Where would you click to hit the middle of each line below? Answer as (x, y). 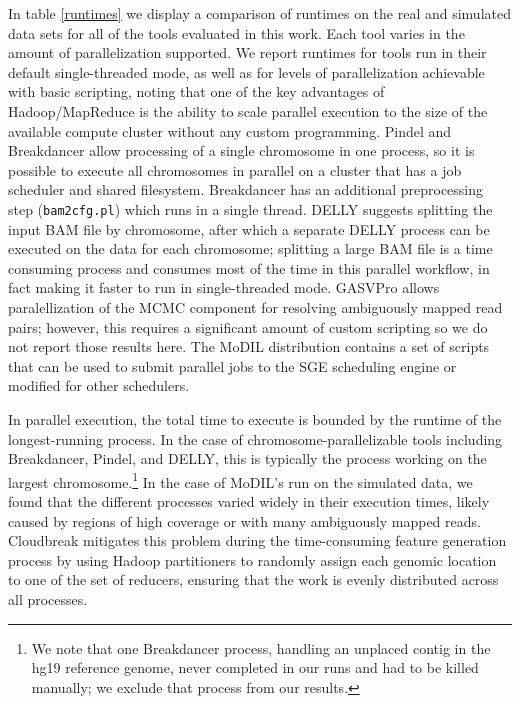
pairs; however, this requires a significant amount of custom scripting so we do (248, 326)
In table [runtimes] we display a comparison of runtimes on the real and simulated (259, 13)
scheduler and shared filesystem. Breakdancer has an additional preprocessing (246, 189)
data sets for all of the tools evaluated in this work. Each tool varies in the (236, 32)
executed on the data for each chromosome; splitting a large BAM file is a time (250, 248)
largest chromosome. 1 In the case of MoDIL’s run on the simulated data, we (240, 480)
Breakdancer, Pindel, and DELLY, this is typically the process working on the (247, 458)
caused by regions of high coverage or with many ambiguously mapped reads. (244, 520)
